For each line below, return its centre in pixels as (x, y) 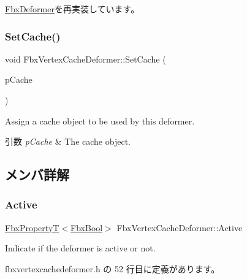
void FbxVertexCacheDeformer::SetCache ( (85, 59)
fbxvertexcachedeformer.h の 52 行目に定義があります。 (112, 268)
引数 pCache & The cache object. (68, 141)
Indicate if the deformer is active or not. (80, 248)
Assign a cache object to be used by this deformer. (100, 120)
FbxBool (87, 227)
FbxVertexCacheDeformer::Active (180, 227)
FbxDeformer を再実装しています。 (72, 9)
